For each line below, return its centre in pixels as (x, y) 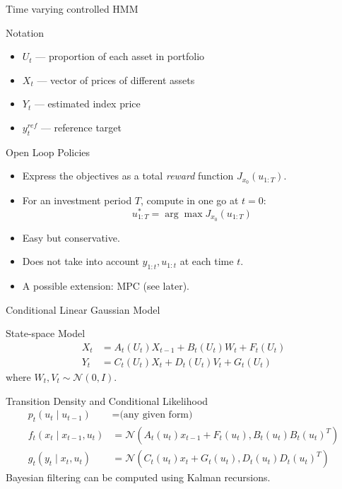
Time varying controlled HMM (72, 8)
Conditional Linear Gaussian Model (83, 309)
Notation (25, 32)
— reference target (81, 127)
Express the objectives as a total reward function (128, 176)
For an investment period (77, 200)
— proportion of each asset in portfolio (120, 56)
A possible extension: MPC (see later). (106, 286)
